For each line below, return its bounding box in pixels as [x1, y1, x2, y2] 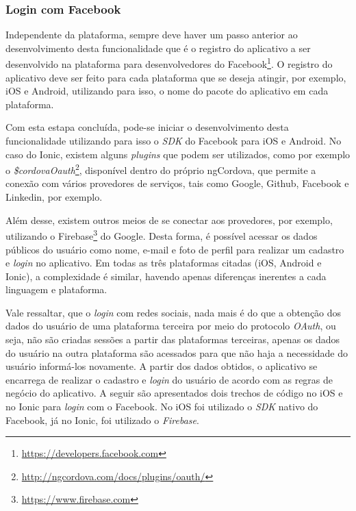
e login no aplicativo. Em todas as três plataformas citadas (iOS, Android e [5, 255, 322, 270]
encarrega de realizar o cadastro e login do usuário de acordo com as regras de [5, 372, 333, 386]
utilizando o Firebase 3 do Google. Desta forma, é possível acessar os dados [5, 227, 318, 242]
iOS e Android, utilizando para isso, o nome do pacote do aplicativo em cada [5, 84, 329, 98]
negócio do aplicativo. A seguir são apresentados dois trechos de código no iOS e [5, 386, 343, 400]
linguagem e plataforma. [5, 282, 107, 297]
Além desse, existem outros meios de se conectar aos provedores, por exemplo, [5, 212, 333, 227]
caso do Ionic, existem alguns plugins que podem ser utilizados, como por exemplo [5, 147, 351, 161]
